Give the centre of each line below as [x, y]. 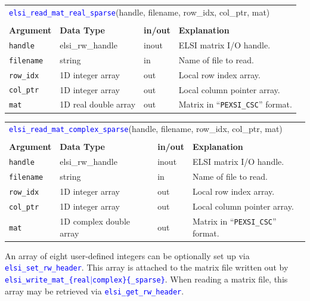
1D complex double [95, 221]
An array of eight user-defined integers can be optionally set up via [127, 255]
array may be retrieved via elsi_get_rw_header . [94, 291]
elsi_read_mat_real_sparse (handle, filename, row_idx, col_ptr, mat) [139, 12]
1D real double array [98, 104]
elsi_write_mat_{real [48, 280]
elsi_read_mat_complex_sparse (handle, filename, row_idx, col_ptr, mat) [146, 129]
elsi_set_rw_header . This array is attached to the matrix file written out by [147, 267]
